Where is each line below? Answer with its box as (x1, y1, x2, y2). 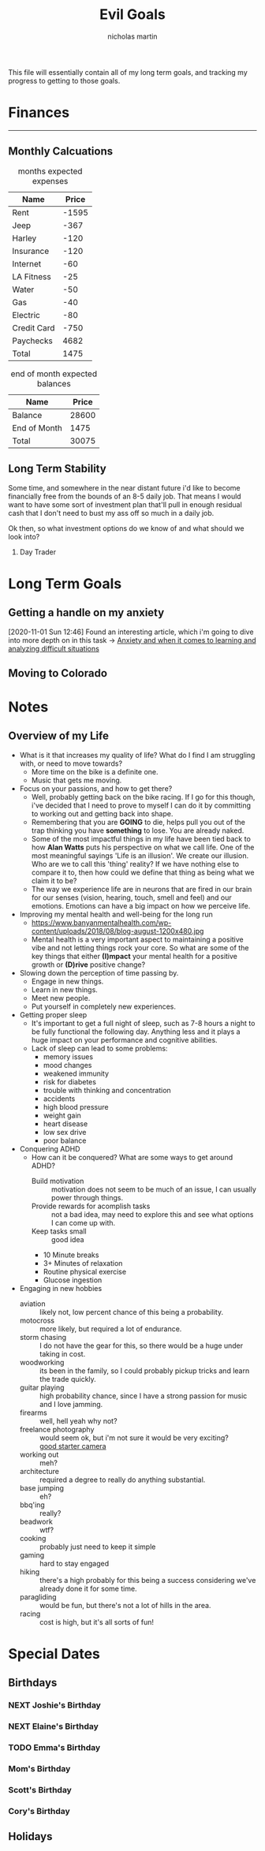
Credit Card (12, 322, 55, 333)
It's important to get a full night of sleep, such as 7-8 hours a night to (31, 1018, 256, 1028)
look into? (8, 532, 40, 541)
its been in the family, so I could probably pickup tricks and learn (39, 1366, 250, 1375)
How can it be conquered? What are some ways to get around (31, 1152, 233, 1162)
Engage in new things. (31, 976, 104, 986)
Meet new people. (31, 993, 91, 1002)
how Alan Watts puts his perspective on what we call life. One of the (31, 842, 255, 852)
